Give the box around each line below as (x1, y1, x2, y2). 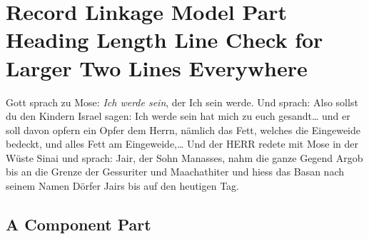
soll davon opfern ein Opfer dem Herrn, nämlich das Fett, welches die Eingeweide (6, 122, 360, 137)
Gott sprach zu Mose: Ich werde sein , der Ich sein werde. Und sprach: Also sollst (6, 94, 358, 109)
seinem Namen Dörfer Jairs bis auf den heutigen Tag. (6, 178, 240, 193)
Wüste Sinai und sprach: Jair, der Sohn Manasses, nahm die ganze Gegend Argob (6, 150, 363, 165)
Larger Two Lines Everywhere (6, 53, 308, 82)
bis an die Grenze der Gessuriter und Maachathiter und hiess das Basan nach (6, 164, 345, 179)
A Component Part (6, 213, 151, 235)
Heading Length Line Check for (6, 25, 323, 54)
